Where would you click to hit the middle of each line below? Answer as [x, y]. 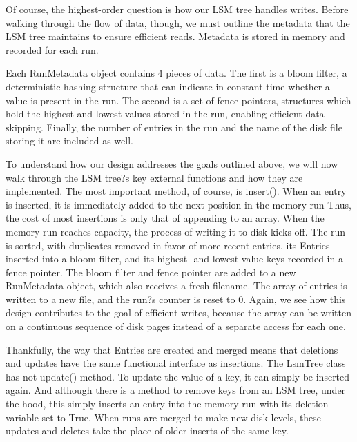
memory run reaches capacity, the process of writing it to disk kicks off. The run [176, 231]
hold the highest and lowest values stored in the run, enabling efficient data [165, 114]
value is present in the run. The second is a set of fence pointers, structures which [178, 100]
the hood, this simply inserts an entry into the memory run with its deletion [167, 404]
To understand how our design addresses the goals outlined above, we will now [172, 163]
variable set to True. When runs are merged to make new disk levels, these [164, 417]
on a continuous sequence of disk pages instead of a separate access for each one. [176, 326]
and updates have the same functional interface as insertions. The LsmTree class [176, 363]
